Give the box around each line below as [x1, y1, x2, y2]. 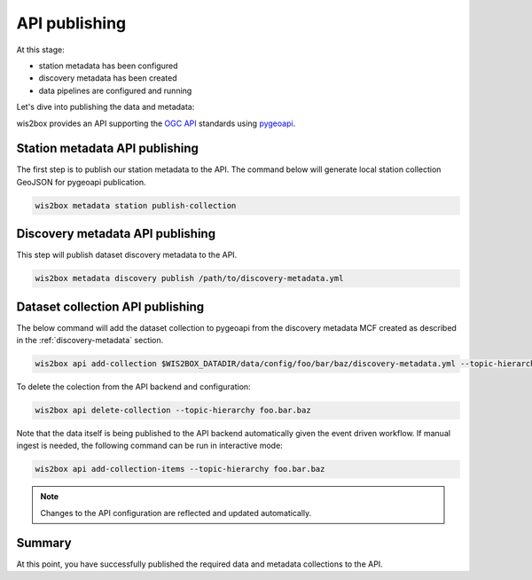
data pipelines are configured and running [38, 85, 192, 96]
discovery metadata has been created [38, 73, 177, 83]
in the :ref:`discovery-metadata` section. [16, 335, 164, 346]
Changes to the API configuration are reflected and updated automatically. [40, 507, 312, 518]
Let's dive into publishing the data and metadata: [16, 102, 195, 113]
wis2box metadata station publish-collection [35, 200, 237, 210]
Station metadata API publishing [16, 141, 199, 156]
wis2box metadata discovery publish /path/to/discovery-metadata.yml [35, 273, 344, 284]
